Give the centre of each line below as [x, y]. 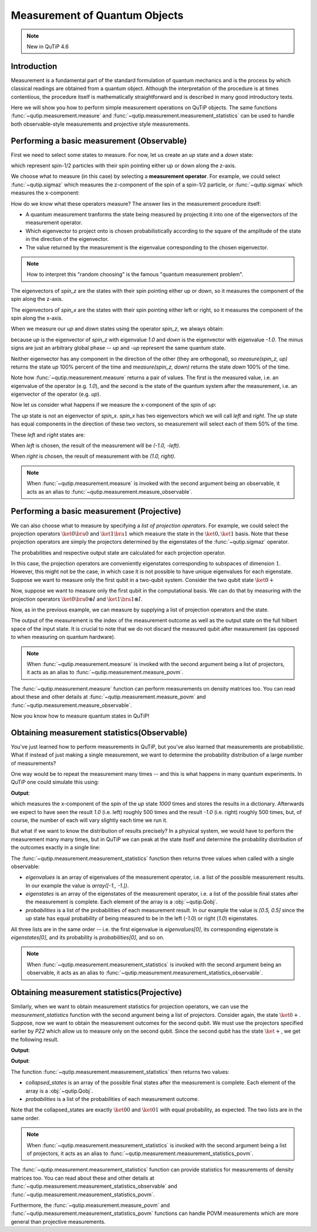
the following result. [35, 1039]
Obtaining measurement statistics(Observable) [99, 733]
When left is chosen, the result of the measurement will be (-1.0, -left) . [96, 446]
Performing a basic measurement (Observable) [99, 141]
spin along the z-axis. [37, 299]
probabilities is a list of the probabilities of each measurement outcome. [112, 1099]
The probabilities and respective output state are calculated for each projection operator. [118, 553]
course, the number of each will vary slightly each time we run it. [89, 820]
